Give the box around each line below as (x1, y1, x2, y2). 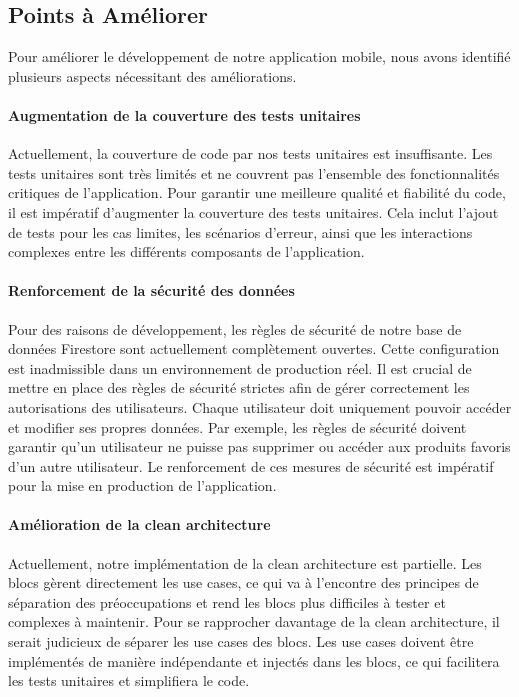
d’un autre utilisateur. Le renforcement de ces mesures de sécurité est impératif (8, 455, 494, 476)
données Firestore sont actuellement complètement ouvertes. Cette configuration (8, 338, 500, 359)
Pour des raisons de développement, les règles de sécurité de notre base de (8, 318, 462, 339)
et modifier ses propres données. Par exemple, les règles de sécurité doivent (8, 416, 467, 437)
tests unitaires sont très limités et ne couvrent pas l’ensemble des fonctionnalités (8, 162, 500, 183)
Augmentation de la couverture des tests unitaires (8, 104, 361, 125)
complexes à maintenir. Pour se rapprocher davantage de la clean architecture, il (8, 611, 500, 632)
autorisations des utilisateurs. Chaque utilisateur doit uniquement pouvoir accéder (8, 396, 512, 417)
